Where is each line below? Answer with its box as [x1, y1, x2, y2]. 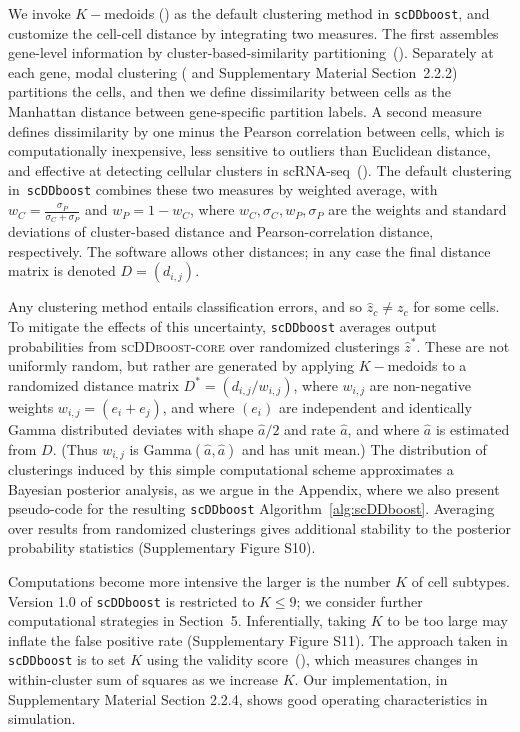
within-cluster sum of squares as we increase [8, 669, 279, 690]
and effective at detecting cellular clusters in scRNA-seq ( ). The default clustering [8, 159, 512, 180]
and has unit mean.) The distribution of [242, 438, 487, 459]
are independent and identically [278, 396, 472, 417]
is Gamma [129, 438, 192, 459]
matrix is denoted [8, 260, 116, 281]
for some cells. [413, 296, 500, 317]
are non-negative [369, 374, 471, 395]
